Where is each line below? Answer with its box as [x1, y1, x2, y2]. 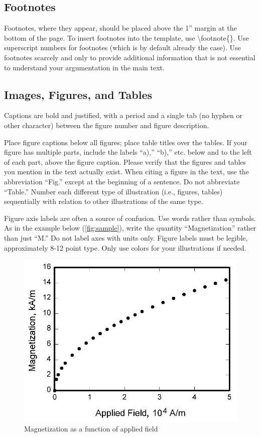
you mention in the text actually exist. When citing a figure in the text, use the [4, 166, 249, 177]
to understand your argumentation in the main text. [4, 62, 165, 72]
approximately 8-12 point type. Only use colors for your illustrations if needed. [4, 242, 246, 253]
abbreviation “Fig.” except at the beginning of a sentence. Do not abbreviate [4, 176, 240, 186]
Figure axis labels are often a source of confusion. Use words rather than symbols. [4, 212, 256, 223]
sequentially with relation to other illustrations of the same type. [4, 196, 203, 206]
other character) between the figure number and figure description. [4, 120, 209, 130]
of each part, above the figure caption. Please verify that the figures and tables [4, 156, 246, 167]
